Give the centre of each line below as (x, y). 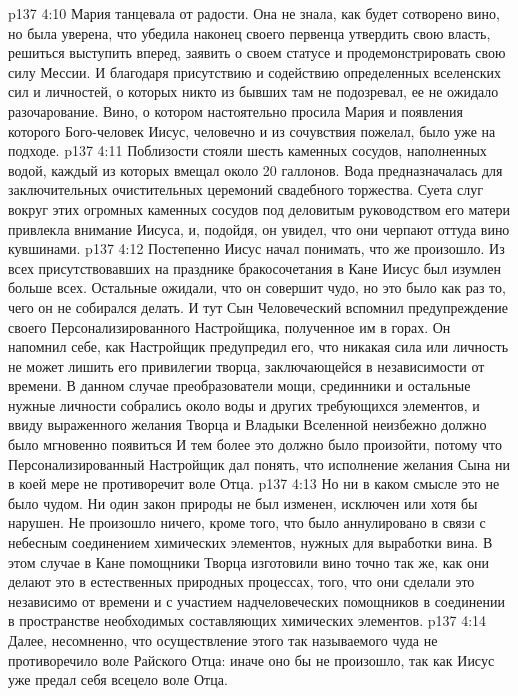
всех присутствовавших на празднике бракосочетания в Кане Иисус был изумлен (254, 267)
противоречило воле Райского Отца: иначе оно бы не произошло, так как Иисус (251, 659)
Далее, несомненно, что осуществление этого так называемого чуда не (223, 640)
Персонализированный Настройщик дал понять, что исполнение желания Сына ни (259, 463)
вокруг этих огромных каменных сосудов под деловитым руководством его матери (259, 208)
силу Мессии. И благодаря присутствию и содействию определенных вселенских (254, 71)
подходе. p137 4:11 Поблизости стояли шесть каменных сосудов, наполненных (247, 150)
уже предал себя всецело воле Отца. (118, 679)
